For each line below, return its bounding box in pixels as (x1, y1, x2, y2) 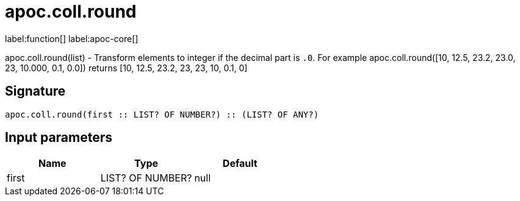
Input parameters (5, 130, 113, 146)
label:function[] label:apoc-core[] (5, 33, 139, 44)
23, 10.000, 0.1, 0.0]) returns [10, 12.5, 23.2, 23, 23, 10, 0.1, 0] (5, 62, 248, 73)
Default (222, 157, 258, 170)
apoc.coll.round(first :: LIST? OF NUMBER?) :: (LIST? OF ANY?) (5, 109, 319, 119)
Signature (5, 83, 66, 99)
